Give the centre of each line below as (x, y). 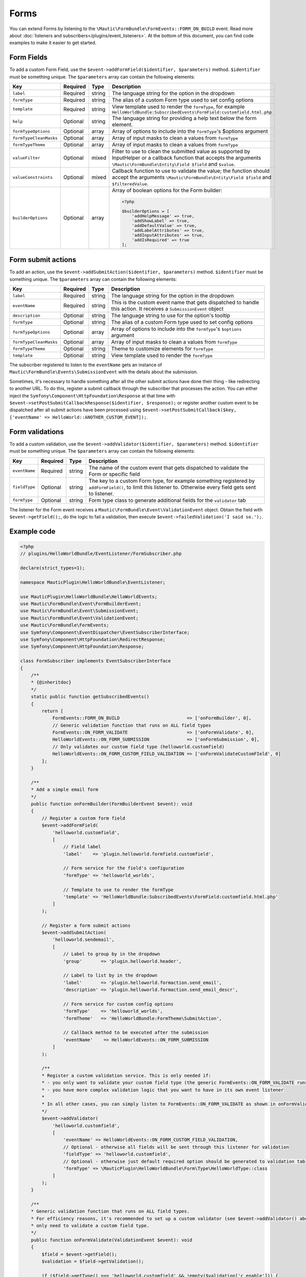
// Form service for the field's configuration (124, 868)
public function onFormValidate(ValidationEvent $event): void (112, 1240)
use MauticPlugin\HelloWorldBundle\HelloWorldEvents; (89, 597)
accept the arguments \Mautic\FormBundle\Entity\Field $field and (192, 177)
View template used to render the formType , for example (178, 107)
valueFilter (26, 158)
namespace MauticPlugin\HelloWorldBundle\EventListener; (93, 582)
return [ (53, 711)
